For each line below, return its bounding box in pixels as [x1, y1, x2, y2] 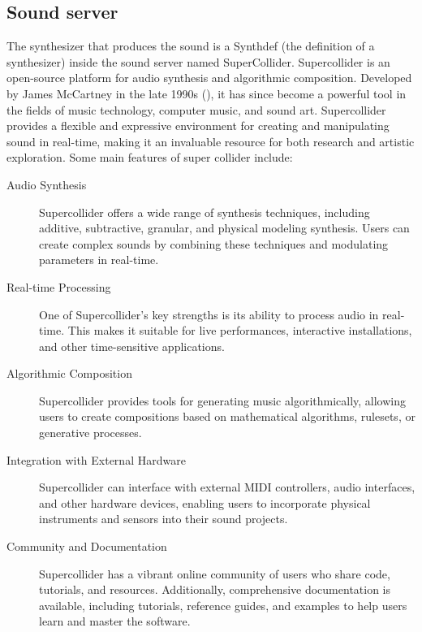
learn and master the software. [39, 613, 191, 630]
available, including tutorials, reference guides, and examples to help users [39, 596, 407, 613]
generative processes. [39, 424, 142, 441]
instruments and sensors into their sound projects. [39, 510, 288, 527]
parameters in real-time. [39, 251, 159, 268]
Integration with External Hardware [6, 451, 186, 468]
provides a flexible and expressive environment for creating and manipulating [6, 117, 390, 134]
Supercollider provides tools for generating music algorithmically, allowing [39, 392, 407, 409]
